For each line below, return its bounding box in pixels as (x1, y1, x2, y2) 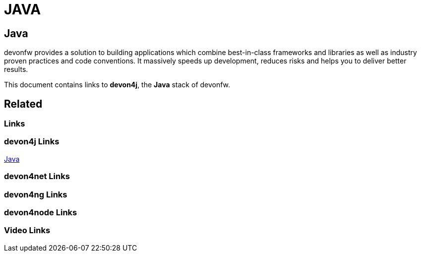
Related (4, 97, 43, 110)
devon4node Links (4, 207, 77, 217)
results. (4, 65, 28, 74)
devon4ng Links (4, 189, 67, 199)
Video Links (4, 225, 51, 236)
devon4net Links (4, 171, 70, 182)
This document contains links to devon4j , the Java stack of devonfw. (4, 80, 231, 89)
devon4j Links (4, 136, 60, 147)
